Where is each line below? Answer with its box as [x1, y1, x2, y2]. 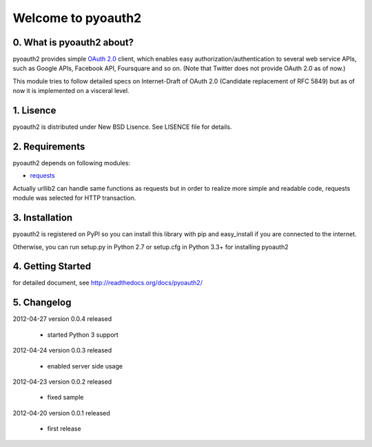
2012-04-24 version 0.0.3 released [12, 346, 112, 355]
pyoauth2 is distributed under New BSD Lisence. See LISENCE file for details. [12, 123, 232, 131]
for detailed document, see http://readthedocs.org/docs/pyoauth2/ [12, 279, 203, 287]
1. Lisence [12, 105, 56, 116]
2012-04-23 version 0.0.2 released [12, 377, 112, 386]
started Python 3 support [47, 331, 118, 339]
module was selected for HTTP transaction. [12, 194, 136, 202]
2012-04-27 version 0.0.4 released [12, 315, 112, 323]
